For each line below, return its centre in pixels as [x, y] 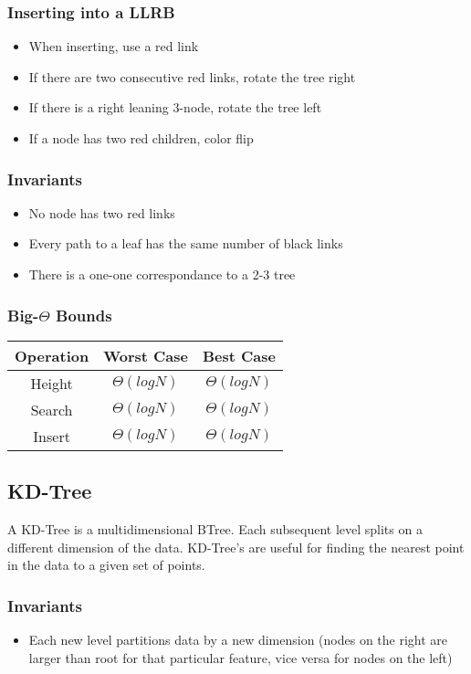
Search [52, 409]
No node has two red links [102, 212]
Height [52, 383]
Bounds [84, 315]
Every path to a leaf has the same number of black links [186, 243]
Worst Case [146, 355]
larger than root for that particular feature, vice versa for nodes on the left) [241, 657]
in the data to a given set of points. [106, 565]
